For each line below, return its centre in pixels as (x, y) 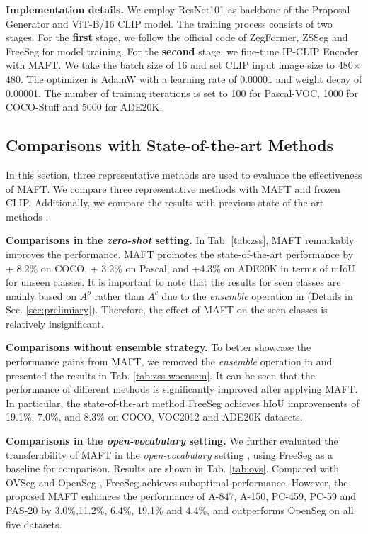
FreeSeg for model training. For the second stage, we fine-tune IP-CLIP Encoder (182, 51)
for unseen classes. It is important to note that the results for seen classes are (173, 282)
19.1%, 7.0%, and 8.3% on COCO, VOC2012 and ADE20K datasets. (154, 417)
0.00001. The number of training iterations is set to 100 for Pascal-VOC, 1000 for (182, 93)
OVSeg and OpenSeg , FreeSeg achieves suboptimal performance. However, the (177, 482)
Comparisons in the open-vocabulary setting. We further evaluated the (172, 441)
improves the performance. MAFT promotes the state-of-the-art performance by (180, 254)
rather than (119, 295)
